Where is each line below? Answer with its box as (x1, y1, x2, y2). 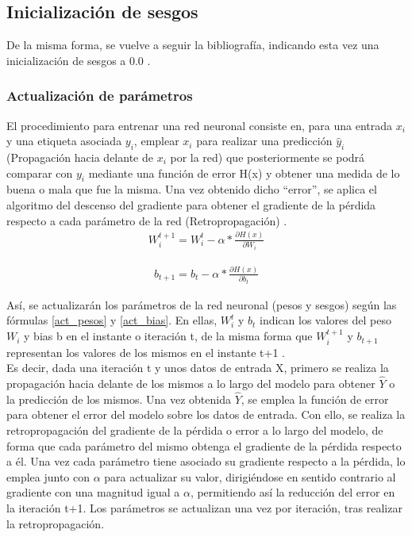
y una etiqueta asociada (6, 132, 122, 149)
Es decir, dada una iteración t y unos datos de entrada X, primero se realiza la (6, 359, 389, 376)
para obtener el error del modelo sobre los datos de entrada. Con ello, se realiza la (6, 406, 406, 423)
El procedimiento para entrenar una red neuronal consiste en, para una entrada (6, 117, 393, 133)
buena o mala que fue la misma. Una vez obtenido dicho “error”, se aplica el (6, 181, 377, 198)
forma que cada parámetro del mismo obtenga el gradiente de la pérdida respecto (6, 437, 402, 454)
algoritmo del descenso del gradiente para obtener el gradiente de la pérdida (6, 196, 376, 213)
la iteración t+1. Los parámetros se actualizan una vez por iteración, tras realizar (6, 499, 402, 516)
